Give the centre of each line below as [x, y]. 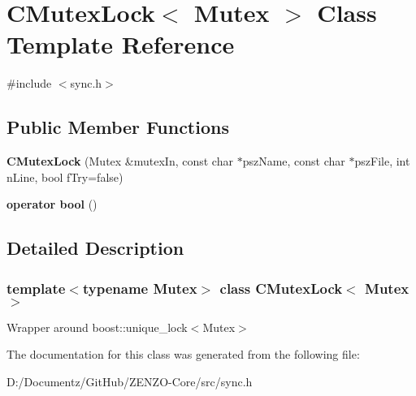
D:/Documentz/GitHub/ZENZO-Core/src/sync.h [130, 382]
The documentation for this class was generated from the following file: [183, 354]
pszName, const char [294, 161]
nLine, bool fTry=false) [65, 176]
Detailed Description [95, 248]
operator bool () [52, 204]
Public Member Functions [118, 127]
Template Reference [121, 44]
